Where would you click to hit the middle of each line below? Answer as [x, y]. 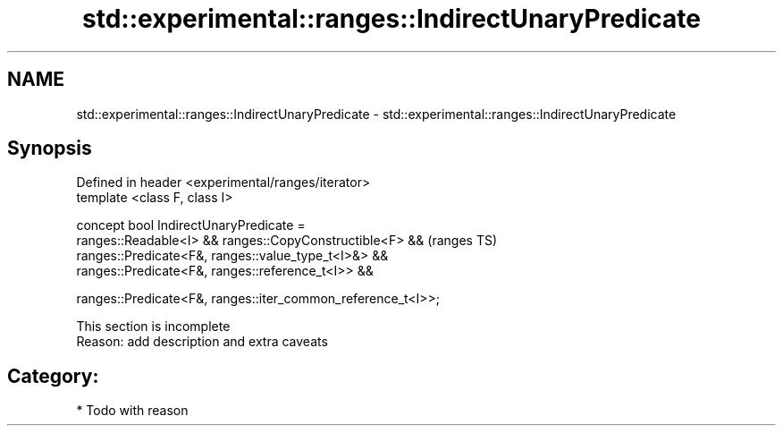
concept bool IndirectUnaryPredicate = [191, 225]
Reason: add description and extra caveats [202, 342]
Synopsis [50, 149]
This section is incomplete [153, 327]
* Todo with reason [132, 411]
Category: [53, 376]
